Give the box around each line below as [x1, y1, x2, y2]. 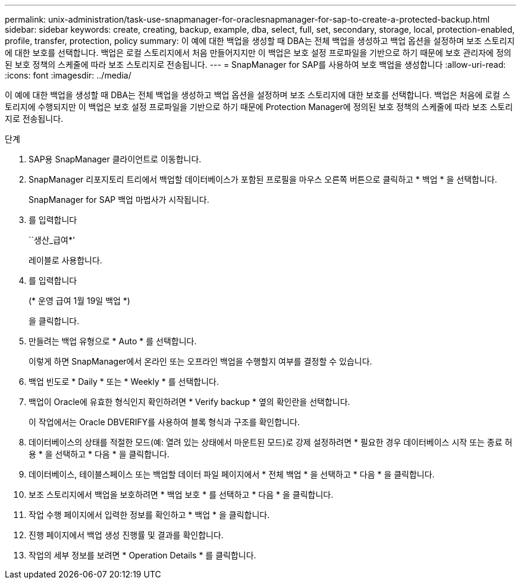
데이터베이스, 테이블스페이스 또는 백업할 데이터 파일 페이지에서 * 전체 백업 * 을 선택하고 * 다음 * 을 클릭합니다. [29, 469, 435, 479]
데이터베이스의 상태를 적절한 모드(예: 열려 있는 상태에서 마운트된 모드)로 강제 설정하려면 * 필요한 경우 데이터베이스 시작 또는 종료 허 [29, 437, 513, 447]
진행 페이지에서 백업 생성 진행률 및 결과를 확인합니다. [29, 530, 224, 540]
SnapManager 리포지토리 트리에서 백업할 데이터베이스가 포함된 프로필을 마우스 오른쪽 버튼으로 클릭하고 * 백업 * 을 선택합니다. [29, 174, 497, 184]
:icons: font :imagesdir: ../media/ [5, 70, 131, 80]
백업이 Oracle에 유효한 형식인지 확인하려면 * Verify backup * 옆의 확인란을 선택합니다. [29, 397, 350, 407]
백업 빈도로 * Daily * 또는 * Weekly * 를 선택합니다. [29, 376, 219, 387]
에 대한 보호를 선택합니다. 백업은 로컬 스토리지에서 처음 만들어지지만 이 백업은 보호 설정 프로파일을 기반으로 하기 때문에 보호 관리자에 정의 [5, 48, 511, 58]
